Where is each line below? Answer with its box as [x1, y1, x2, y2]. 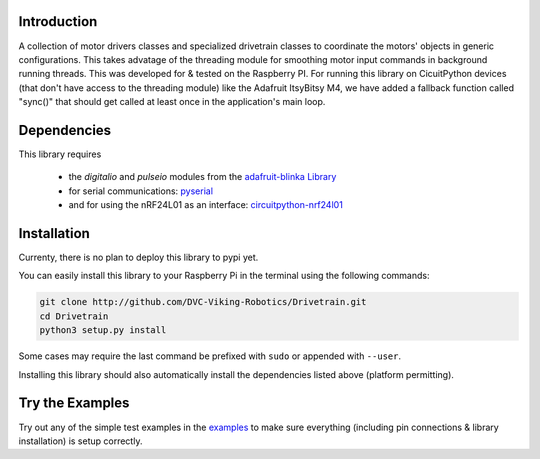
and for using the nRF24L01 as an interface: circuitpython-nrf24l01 [68, 199, 344, 211]
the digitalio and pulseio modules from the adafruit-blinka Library [68, 171, 337, 183]
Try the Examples [18, 395, 130, 412]
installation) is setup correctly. [18, 435, 143, 447]
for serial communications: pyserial [68, 185, 214, 197]
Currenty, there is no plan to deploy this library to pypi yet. [18, 251, 259, 264]
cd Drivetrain [39, 310, 109, 322]
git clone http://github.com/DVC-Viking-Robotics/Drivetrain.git [39, 296, 367, 308]
